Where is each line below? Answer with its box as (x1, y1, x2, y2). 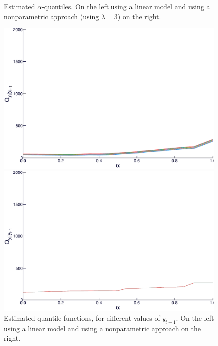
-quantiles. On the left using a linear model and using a (42, 1, 210, 11)
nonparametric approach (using (4, 11, 99, 21)
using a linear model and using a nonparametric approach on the (4, 323, 201, 333)
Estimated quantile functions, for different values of (4, 312, 160, 323)
